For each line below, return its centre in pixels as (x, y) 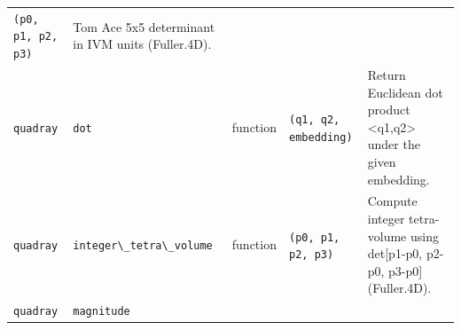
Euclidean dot (405, 92)
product (389, 110)
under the (394, 144)
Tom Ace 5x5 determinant (144, 26)
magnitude (102, 312)
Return (387, 74)
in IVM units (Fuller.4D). (142, 44)
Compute (392, 201)
